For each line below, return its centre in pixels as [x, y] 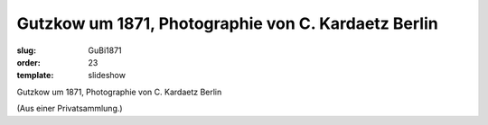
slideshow [107, 76]
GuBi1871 [105, 50]
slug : [26, 50]
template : [35, 76]
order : [28, 62]
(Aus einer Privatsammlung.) [70, 109]
